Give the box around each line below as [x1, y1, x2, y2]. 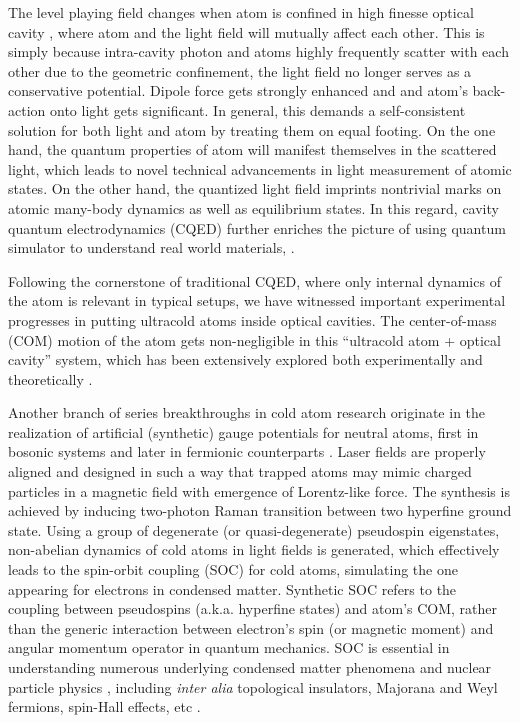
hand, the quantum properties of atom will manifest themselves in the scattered [8, 139, 497, 160]
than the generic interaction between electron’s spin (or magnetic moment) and [8, 617, 494, 638]
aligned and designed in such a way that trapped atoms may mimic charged [8, 461, 472, 482]
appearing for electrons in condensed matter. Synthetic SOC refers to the [8, 578, 457, 599]
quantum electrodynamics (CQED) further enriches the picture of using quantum [8, 217, 506, 238]
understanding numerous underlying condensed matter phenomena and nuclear [8, 657, 492, 677]
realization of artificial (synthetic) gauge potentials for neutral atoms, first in [8, 421, 479, 442]
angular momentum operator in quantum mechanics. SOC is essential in [8, 637, 450, 658]
